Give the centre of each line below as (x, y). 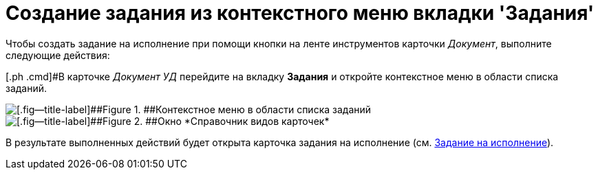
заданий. (26, 88)
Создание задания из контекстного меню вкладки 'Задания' (300, 13)
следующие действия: (58, 55)
